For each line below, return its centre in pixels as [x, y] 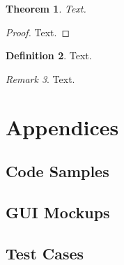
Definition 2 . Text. [49, 55]
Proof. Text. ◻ [38, 32]
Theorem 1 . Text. [46, 8]
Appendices [62, 127]
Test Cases [45, 253]
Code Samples [57, 171]
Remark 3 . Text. [40, 78]
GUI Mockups [58, 212]
